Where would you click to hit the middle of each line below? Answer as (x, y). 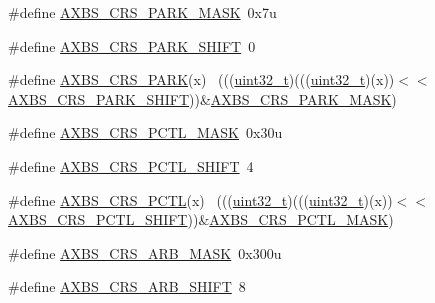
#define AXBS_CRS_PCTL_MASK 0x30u (145, 132)
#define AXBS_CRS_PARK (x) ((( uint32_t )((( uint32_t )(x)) (201, 79)
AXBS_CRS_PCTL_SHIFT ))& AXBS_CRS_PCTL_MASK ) (201, 219)
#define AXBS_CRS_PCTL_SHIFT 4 (131, 165)
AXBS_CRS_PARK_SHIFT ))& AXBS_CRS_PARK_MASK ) (202, 98)
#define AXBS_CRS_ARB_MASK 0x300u (145, 252)
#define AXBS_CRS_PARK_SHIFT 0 (132, 45)
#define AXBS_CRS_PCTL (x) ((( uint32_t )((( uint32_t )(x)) (200, 199)
